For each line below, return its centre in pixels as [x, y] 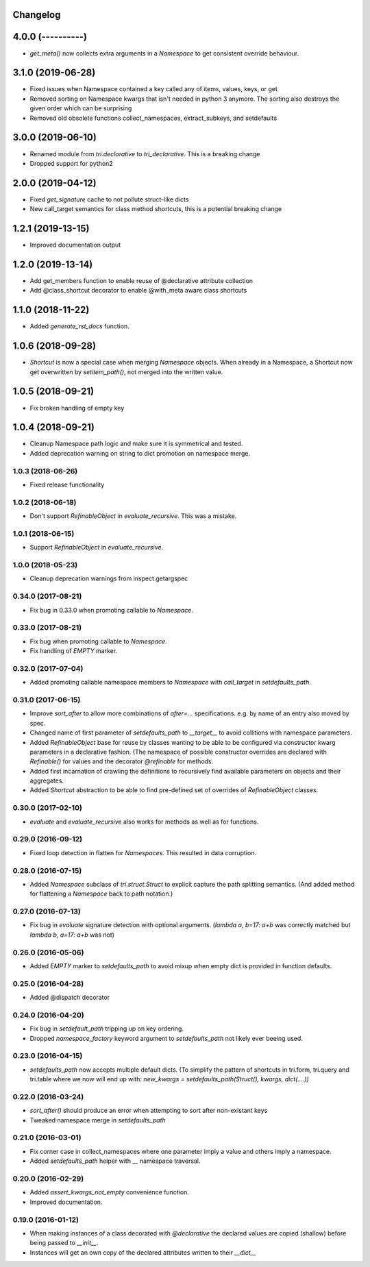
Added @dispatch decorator [70, 998]
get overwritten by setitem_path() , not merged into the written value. [126, 372]
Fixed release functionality [67, 484]
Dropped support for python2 [71, 163]
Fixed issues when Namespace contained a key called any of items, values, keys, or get [153, 89]
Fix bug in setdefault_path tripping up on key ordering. [107, 1029]
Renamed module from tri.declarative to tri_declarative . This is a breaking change [145, 153]
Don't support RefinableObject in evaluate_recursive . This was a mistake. [133, 516]
